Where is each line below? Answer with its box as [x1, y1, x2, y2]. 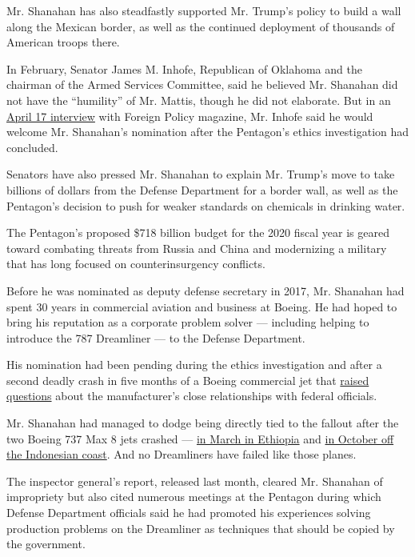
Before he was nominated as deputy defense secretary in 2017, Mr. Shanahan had [6, 282, 405, 299]
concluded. [6, 138, 58, 155]
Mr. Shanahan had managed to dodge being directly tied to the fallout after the [6, 415, 399, 431]
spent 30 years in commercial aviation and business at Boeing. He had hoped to [6, 298, 397, 315]
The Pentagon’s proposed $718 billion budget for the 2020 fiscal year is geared [6, 224, 389, 241]
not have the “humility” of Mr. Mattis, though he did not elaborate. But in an [6, 91, 391, 108]
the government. [6, 535, 86, 552]
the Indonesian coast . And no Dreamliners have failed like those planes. [6, 446, 357, 463]
